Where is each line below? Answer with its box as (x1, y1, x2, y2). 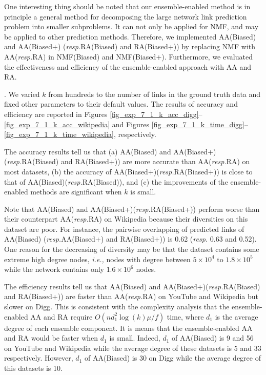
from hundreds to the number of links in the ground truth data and (48, 88, 261, 99)
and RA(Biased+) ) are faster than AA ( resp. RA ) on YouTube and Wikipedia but (4, 291, 259, 302)
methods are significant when (30, 186, 122, 197)
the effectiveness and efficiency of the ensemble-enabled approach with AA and (4, 61, 252, 72)
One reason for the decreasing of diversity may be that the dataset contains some (4, 244, 259, 254)
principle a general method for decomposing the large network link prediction (4, 11, 247, 22)
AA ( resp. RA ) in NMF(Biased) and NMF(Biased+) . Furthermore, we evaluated (4, 51, 253, 62)
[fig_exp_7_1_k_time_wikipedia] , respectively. (4, 129, 156, 140)
